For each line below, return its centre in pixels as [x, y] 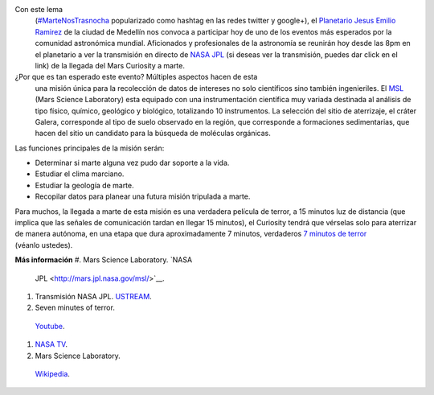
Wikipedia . [52, 373]
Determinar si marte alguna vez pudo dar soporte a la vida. [132, 163]
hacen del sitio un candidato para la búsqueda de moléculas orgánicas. [153, 134]
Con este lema [39, 9]
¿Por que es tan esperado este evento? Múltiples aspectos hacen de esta [136, 77]
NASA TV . [51, 344]
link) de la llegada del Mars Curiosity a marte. [110, 65]
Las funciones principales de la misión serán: [90, 148]
